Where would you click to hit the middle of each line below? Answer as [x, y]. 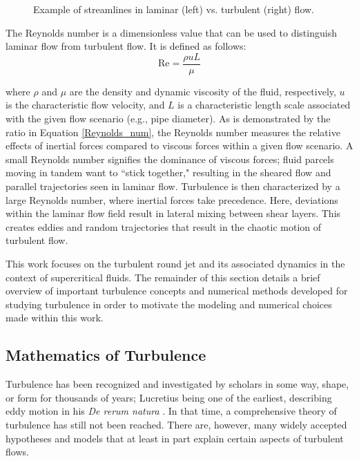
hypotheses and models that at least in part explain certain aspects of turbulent [175, 438]
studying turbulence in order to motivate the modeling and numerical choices [169, 304]
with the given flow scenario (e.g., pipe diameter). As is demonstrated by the [168, 119]
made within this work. [55, 318]
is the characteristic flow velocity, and [85, 105]
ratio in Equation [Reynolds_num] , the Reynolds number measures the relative [173, 132]
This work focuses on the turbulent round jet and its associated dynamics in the [175, 263]
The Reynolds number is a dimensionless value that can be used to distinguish [171, 32]
